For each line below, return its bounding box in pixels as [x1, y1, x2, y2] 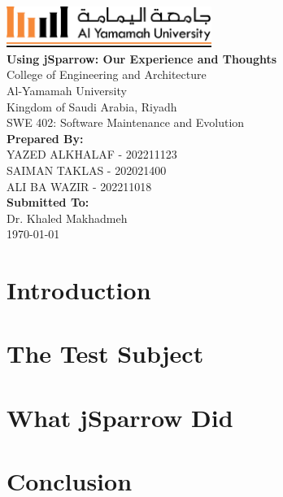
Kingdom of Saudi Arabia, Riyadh [7, 98, 177, 115]
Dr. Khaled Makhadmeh [7, 209, 128, 226]
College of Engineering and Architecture [7, 66, 207, 83]
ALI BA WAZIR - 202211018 [7, 177, 152, 194]
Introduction [7, 273, 151, 307]
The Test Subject [7, 337, 204, 370]
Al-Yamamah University [7, 81, 127, 98]
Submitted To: [7, 194, 89, 211]
